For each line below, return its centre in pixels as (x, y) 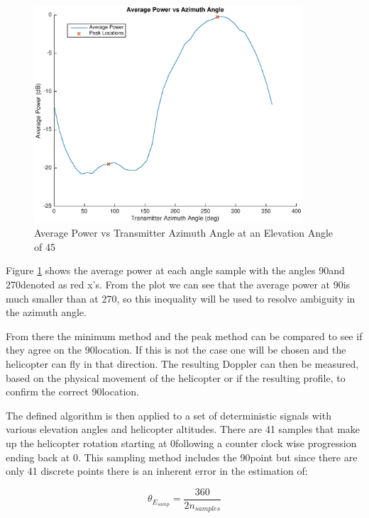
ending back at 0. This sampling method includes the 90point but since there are (182, 457)
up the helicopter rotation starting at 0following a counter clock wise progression (181, 443)
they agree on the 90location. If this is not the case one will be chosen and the (176, 350)
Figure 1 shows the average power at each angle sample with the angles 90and (175, 270)
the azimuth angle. (46, 312)
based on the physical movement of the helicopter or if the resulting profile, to (176, 377)
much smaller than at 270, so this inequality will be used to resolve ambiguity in (181, 298)
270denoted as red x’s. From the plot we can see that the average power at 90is (178, 285)
